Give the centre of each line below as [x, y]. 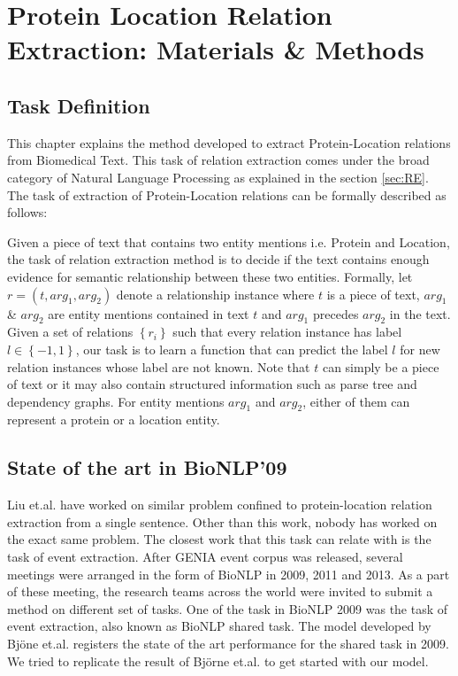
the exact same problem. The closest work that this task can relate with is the [219, 539]
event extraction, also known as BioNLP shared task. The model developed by [219, 626]
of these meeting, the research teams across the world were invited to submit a [220, 591]
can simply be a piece [381, 366]
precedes [336, 313]
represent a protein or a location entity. [114, 420]
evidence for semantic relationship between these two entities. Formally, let [210, 276]
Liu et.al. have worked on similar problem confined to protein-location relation [220, 505]
